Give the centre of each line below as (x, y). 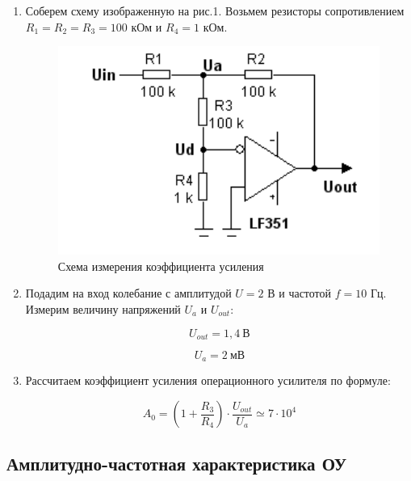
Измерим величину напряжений (103, 308)
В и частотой (300, 293)
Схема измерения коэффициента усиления (161, 266)
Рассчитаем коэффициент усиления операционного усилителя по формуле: (208, 380)
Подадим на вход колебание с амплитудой (128, 293)
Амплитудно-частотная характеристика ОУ (177, 464)
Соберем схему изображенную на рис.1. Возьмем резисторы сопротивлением (215, 11)
